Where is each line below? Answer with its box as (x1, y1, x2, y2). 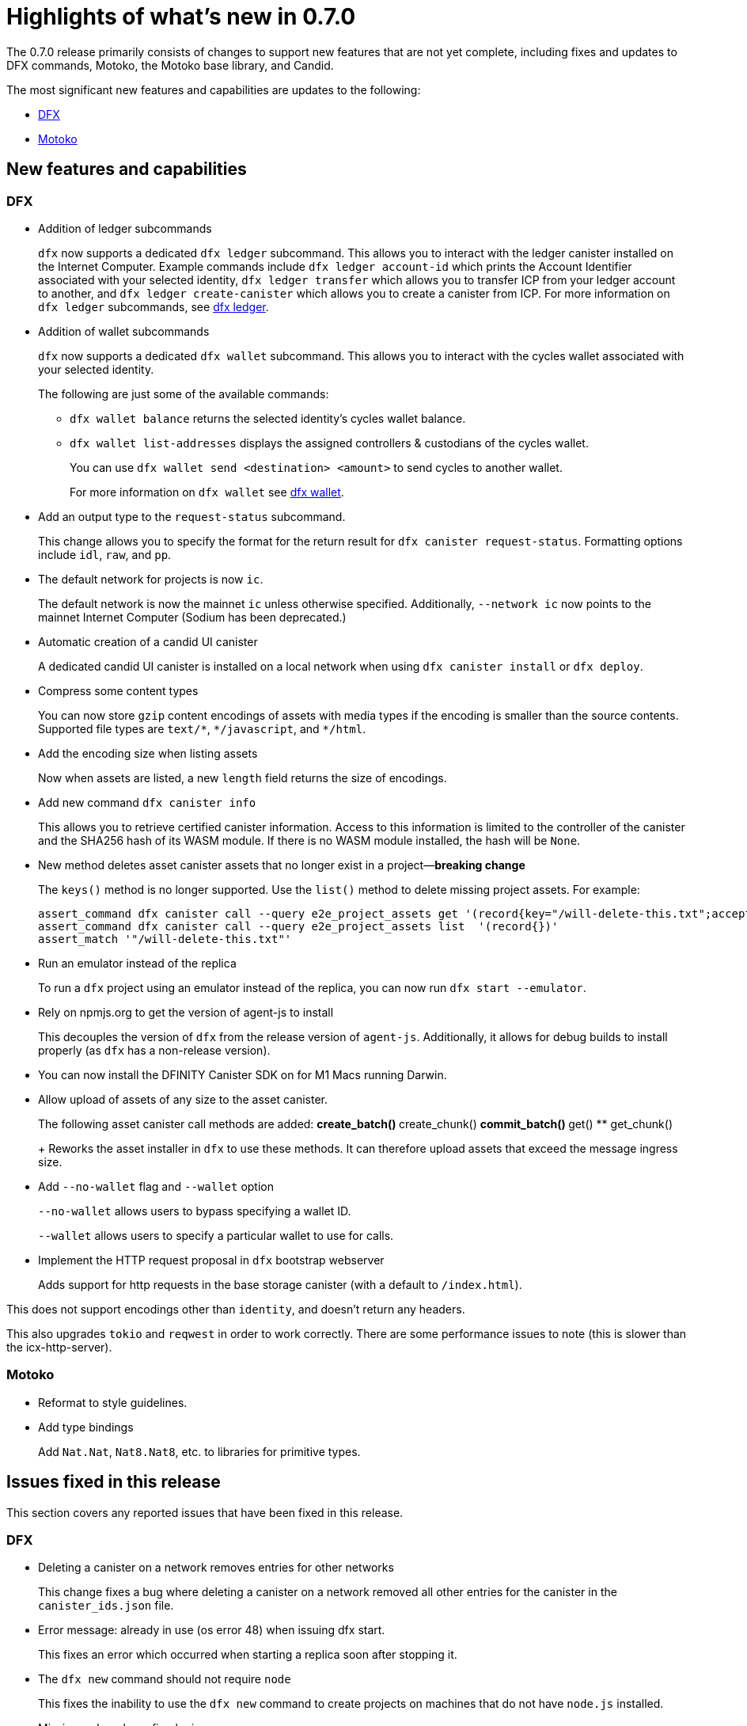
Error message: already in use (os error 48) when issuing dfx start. (38, 1623, 385, 1637)
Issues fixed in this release (6, 1472, 221, 1492)
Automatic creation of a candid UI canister (38, 634, 258, 648)
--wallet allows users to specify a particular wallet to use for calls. (38, 1228, 394, 1242)
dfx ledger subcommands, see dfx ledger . (38, 299, 269, 314)
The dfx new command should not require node (38, 1672, 291, 1686)
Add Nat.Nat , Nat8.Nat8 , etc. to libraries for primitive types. (38, 1444, 361, 1458)
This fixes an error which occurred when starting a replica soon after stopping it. (38, 1648, 457, 1662)
